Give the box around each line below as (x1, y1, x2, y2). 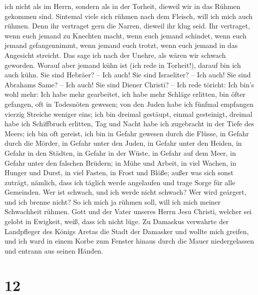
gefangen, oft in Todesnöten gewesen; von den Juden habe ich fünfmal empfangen (4, 98, 254, 109)
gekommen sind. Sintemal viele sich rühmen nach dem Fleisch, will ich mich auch (4, 10, 253, 21)
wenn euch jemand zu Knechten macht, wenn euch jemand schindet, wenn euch (4, 30, 247, 40)
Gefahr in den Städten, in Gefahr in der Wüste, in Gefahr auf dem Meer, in (4, 147, 236, 158)
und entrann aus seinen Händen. (4, 245, 103, 256)
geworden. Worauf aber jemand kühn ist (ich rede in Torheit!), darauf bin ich (4, 59, 241, 70)
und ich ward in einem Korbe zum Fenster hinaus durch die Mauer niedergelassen (4, 236, 255, 246)
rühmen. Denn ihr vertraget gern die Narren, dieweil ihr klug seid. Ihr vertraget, (4, 20, 250, 31)
